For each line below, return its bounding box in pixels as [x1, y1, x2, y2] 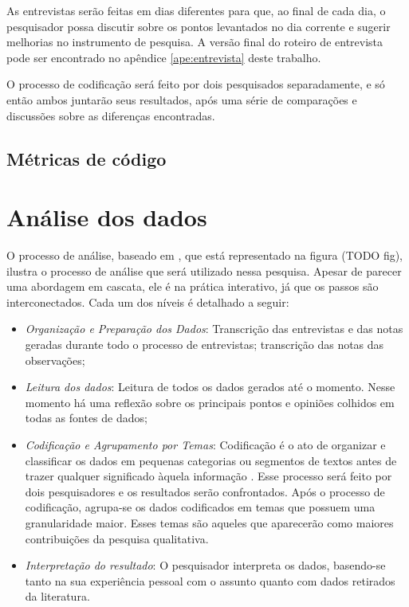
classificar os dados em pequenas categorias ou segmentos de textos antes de [25, 452, 397, 468]
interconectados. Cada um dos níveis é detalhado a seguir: [6, 293, 289, 310]
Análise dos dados [6, 201, 207, 233]
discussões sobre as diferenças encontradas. [6, 107, 215, 123]
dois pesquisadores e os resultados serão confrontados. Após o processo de [25, 483, 385, 499]
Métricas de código [6, 146, 167, 170]
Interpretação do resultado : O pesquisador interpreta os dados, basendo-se [25, 557, 386, 574]
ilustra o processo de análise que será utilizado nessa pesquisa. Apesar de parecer [6, 262, 402, 279]
